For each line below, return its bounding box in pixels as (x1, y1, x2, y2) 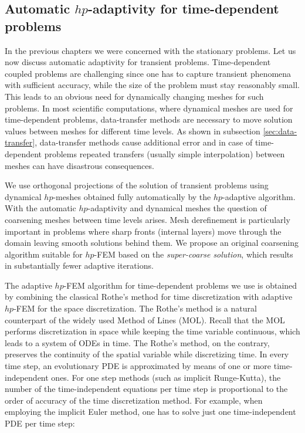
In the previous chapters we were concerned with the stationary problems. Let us (5, 44, 296, 56)
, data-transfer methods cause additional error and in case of (35, 136, 253, 148)
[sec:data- (263, 124, 297, 137)
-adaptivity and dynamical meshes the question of (87, 202, 267, 214)
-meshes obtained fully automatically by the (53, 190, 211, 202)
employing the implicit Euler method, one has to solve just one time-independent (5, 405, 296, 418)
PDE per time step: (5, 417, 75, 429)
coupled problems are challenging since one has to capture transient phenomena (5, 67, 292, 79)
